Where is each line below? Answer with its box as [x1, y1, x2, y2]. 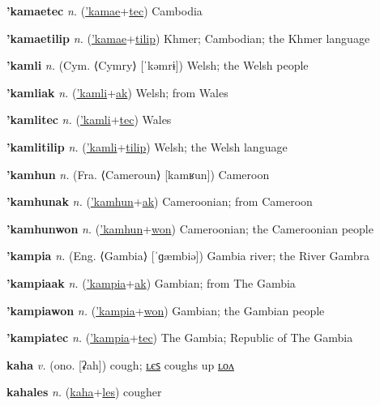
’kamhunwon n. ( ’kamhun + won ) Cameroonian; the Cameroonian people [6, 220, 374, 237]
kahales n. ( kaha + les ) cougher [6, 383, 162, 400]
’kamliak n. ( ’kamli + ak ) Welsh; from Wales [6, 83, 228, 100]
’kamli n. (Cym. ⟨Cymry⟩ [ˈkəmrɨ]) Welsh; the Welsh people [6, 57, 309, 74]
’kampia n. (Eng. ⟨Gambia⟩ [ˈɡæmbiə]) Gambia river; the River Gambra [6, 247, 370, 264]
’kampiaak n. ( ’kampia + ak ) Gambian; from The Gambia [6, 274, 296, 291]
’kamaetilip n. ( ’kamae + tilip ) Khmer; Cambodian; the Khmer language [6, 29, 370, 46]
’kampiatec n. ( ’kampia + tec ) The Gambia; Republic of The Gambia [6, 329, 353, 346]
